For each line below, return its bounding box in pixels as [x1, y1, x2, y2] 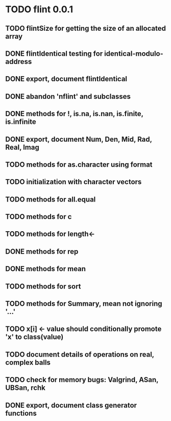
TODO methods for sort [5, 282, 81, 291]
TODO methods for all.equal [5, 195, 96, 204]
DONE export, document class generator [5, 401, 137, 410]
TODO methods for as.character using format [5, 160, 153, 169]
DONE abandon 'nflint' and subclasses [5, 92, 131, 101]
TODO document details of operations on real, [5, 350, 154, 359]
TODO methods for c [5, 212, 72, 221]
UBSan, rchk [5, 384, 46, 392]
